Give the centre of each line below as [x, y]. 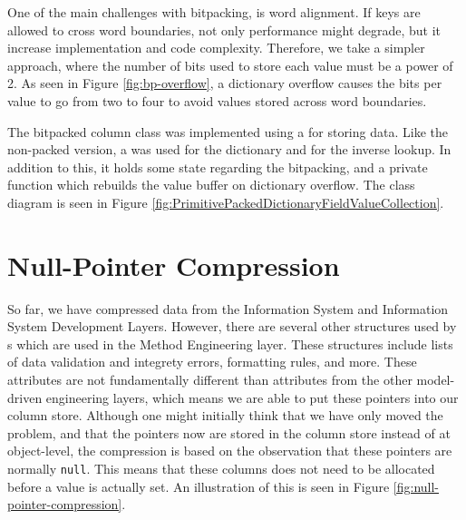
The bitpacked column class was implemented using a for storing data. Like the [228, 131]
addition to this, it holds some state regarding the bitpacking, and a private [218, 167]
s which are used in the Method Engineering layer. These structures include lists [230, 343]
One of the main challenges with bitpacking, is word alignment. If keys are [214, 12]
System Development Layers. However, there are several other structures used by [232, 326]
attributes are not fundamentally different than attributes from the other [210, 380]
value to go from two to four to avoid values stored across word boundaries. [217, 100]
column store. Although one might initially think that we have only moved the [225, 415]
